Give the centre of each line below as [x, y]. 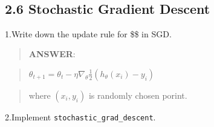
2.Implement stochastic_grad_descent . [80, 116]
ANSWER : [52, 54]
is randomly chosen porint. [138, 95]
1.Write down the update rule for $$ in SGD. [88, 33]
